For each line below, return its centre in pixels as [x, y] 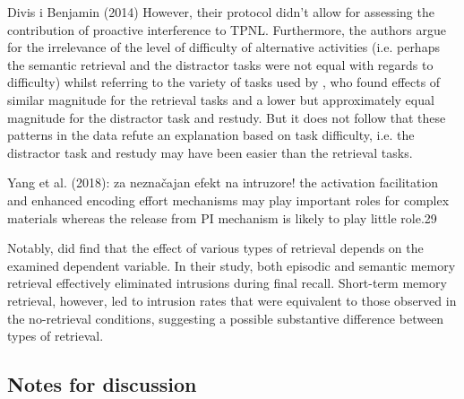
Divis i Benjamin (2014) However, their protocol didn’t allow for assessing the [221, 12]
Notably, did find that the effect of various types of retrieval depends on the [215, 248]
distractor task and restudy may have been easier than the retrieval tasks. [210, 152]
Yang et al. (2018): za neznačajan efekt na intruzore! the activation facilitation [223, 182]
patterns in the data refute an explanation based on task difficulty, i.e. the [211, 135]
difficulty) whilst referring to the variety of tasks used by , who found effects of [224, 82]
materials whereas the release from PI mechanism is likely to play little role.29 [222, 217]
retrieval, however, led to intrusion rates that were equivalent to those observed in [232, 300]
